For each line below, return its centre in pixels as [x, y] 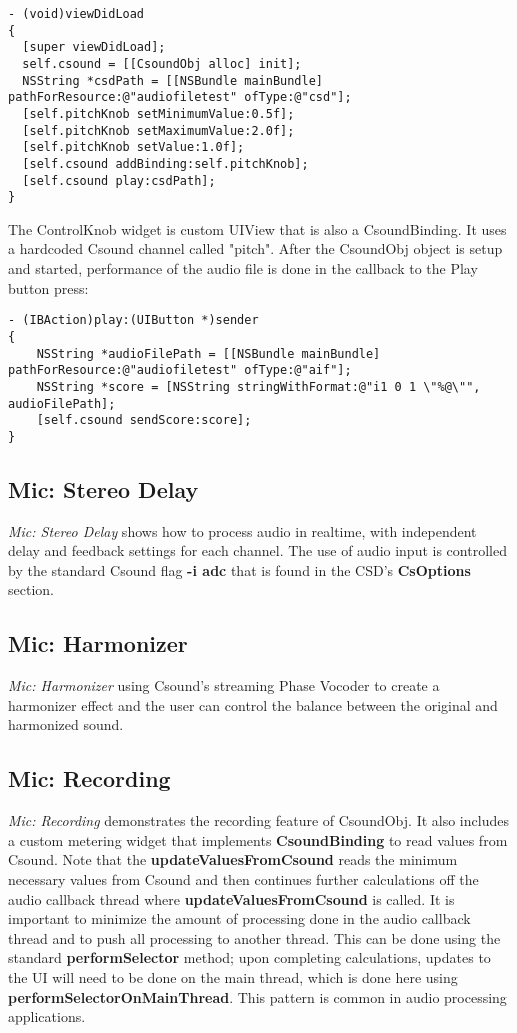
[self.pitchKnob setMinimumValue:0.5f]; [158, 113]
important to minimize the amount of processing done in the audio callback [239, 918]
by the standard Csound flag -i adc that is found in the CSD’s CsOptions [239, 569]
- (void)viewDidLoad [76, 14]
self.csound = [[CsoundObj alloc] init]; [162, 63]
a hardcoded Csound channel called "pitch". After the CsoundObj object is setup [255, 248]
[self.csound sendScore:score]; [144, 420]
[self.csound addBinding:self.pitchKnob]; [165, 163]
